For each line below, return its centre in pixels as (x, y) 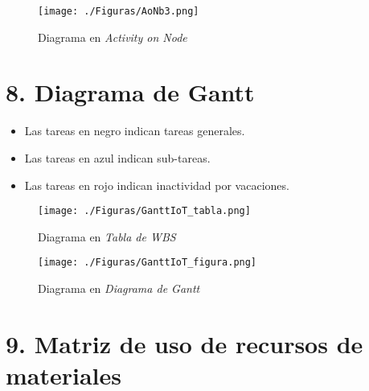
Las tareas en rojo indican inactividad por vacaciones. (157, 185)
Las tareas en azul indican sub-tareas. (117, 157)
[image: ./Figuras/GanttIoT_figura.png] (148, 263)
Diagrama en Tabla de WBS (107, 236)
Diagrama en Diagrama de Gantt (119, 288)
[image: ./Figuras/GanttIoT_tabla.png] (144, 211)
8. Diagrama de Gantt (130, 92)
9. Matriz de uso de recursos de (184, 343)
